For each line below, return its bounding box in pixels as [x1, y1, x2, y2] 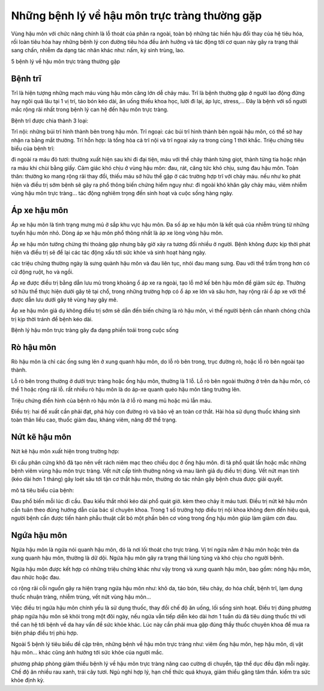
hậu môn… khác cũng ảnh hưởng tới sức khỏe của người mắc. [11, 649, 164, 656]
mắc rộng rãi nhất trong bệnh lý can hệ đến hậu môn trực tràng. [11, 106, 169, 113]
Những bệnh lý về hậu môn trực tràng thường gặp [11, 9, 262, 22]
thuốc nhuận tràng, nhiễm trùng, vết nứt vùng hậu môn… [11, 593, 151, 600]
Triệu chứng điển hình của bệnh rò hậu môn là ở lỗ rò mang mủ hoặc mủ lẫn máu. [11, 397, 212, 404]
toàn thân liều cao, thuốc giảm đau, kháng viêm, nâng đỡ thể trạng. [11, 416, 177, 423]
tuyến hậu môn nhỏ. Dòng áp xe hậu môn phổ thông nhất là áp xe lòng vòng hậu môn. [11, 229, 224, 237]
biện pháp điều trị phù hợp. [11, 629, 78, 636]
